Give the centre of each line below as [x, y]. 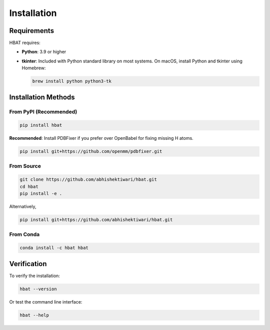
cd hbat [29, 186]
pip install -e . [41, 194]
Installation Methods [42, 97]
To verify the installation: [34, 276]
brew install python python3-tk [72, 81]
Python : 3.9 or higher [44, 52]
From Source [25, 166]
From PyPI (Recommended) [43, 111]
